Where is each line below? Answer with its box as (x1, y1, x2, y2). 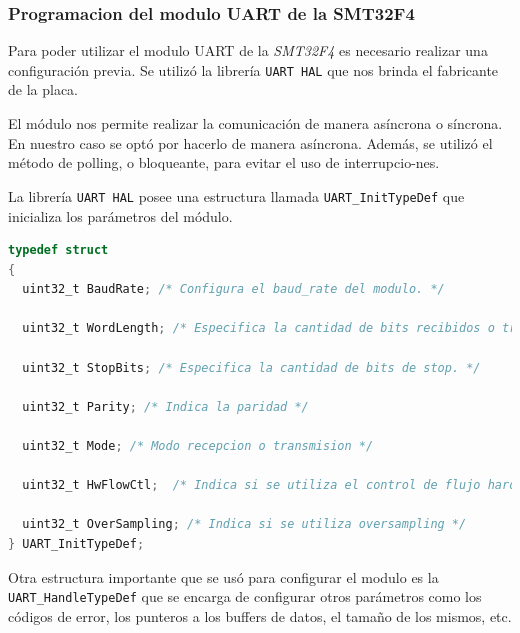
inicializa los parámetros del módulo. (8, 205, 233, 226)
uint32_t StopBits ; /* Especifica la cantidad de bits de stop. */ (22, 360, 481, 375)
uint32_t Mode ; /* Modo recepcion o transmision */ (22, 439, 374, 454)
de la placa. (8, 79, 78, 100)
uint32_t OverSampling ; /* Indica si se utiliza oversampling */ (22, 517, 467, 532)
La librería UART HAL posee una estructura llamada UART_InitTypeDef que (8, 185, 465, 206)
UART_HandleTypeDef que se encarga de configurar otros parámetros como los (8, 586, 482, 607)
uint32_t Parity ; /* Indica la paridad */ (22, 399, 309, 414)
